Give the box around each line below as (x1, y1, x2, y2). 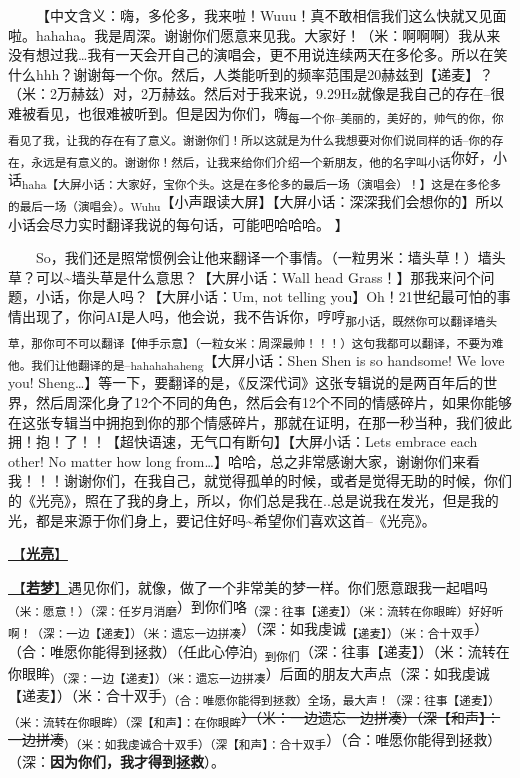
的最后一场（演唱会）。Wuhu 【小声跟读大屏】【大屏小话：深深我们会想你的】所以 (8, 191, 504, 215)
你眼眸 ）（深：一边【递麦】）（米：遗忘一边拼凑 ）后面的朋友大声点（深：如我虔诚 (8, 662, 490, 686)
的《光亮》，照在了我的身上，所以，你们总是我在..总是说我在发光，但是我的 (8, 489, 499, 510)
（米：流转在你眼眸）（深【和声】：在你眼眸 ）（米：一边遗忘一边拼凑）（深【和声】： (8, 706, 501, 730)
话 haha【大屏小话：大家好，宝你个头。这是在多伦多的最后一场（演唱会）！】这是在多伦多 (8, 169, 502, 193)
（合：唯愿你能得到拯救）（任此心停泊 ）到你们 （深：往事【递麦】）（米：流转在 (8, 640, 510, 664)
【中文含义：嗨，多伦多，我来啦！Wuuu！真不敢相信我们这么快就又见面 (36, 5, 507, 25)
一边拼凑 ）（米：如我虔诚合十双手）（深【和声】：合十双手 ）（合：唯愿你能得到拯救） (8, 729, 502, 752)
